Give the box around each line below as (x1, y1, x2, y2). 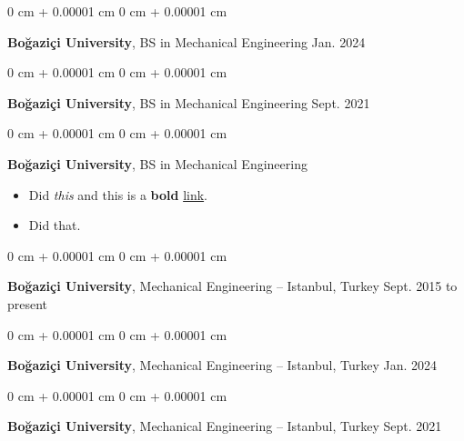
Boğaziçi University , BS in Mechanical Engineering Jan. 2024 (7, 32, 366, 51)
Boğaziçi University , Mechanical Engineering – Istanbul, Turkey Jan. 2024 (7, 356, 438, 375)
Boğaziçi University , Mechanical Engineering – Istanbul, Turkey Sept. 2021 (7, 416, 442, 436)
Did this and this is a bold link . (28, 185, 208, 204)
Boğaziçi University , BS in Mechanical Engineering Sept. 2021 (7, 93, 370, 112)
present (7, 294, 48, 313)
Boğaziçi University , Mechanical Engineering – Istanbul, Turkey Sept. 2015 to (7, 276, 458, 296)
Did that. (28, 215, 81, 235)
